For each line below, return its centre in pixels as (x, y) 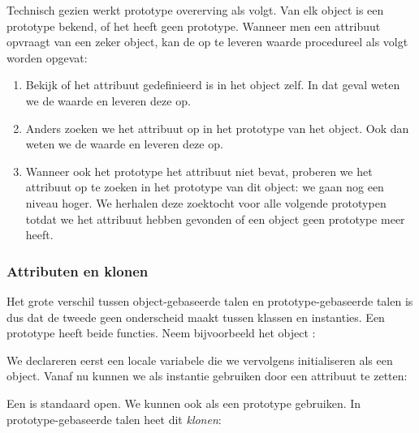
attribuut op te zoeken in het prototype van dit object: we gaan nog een (205, 187)
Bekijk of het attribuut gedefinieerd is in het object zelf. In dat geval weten (213, 85)
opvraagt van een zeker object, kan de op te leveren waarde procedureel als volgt (207, 42)
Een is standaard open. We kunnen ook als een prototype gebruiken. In (184, 403)
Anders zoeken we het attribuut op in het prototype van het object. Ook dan (217, 128)
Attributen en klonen (78, 270)
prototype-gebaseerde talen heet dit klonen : (114, 419)
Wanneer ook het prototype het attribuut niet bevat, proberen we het (199, 171)
